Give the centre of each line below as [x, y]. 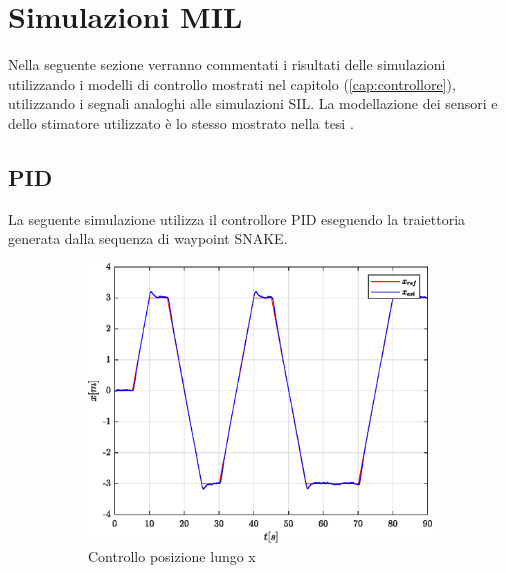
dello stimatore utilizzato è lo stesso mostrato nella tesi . [181, 122]
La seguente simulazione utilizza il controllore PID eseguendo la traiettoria [237, 218]
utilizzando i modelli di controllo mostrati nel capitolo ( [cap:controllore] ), [232, 83]
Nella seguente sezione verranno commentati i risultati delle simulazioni [227, 64]
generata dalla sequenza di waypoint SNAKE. [148, 238]
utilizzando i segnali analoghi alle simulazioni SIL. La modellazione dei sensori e [253, 103]
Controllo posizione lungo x [172, 556]
